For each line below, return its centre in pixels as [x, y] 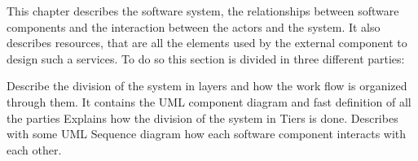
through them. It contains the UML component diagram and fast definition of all [209, 101]
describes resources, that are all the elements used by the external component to [207, 43]
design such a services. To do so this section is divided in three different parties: [206, 58]
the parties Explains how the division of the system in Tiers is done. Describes [202, 117]
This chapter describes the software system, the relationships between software [203, 11]
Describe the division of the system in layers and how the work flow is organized [207, 86]
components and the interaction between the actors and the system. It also [194, 26]
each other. [34, 149]
